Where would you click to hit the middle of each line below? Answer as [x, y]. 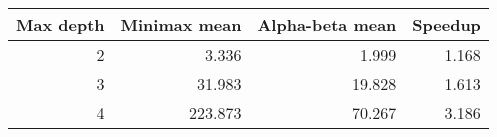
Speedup [446, 24]
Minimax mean [181, 24]
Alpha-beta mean [327, 24]
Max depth [60, 24]
